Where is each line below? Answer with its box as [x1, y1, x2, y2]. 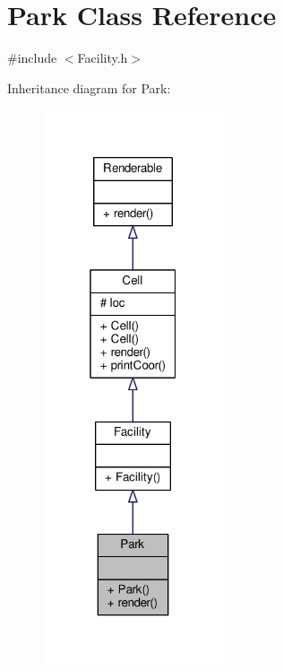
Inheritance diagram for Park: [7, 78, 171, 97]
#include [7, 48, 57, 67]
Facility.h [77, 48, 128, 67]
